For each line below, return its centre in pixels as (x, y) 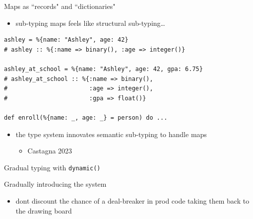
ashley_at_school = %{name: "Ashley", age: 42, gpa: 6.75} (103, 69)
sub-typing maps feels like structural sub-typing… (90, 23)
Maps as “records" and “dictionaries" (60, 6)
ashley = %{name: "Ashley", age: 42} (66, 40)
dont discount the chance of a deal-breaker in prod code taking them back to (132, 200)
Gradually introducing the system (55, 184)
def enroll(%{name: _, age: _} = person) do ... (86, 117)
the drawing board (44, 210)
